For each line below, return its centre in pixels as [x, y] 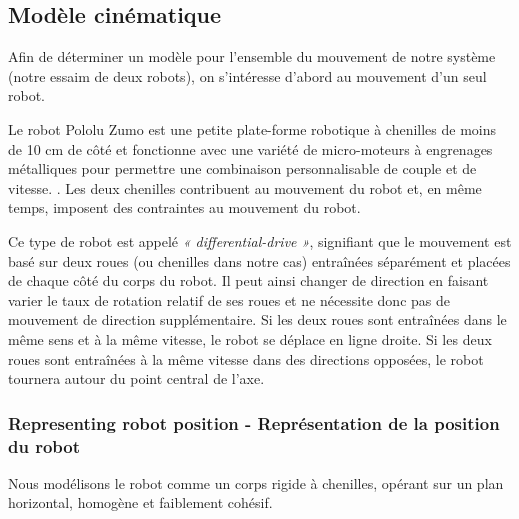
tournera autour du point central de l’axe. [136, 378]
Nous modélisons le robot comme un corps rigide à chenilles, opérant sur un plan [256, 482]
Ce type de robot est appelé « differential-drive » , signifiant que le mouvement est [260, 240]
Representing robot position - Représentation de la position [254, 422]
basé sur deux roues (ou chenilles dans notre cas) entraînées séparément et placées [259, 260]
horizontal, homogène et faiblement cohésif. [140, 502]
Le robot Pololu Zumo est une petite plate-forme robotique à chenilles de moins [252, 128]
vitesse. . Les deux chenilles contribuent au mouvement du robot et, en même [245, 187]
